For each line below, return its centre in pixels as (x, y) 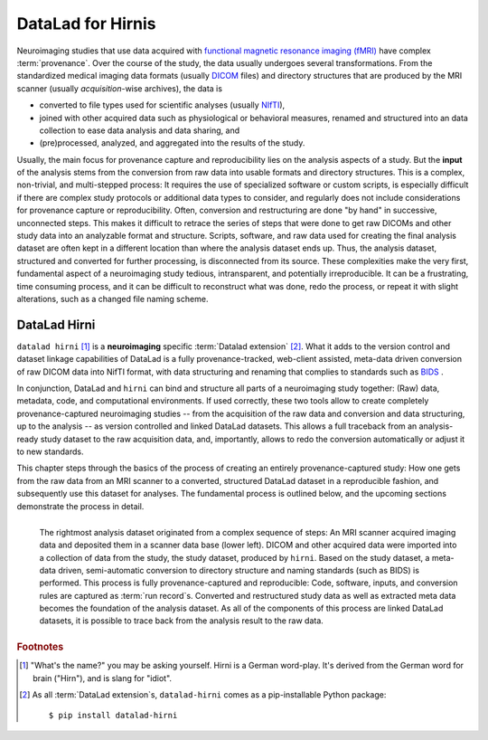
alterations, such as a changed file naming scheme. (113, 299)
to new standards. (50, 451)
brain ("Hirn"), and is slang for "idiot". (102, 678)
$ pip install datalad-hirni (113, 716)
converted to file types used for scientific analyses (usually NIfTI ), (162, 105)
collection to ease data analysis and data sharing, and (140, 130)
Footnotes (40, 647)
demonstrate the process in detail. (80, 506)
